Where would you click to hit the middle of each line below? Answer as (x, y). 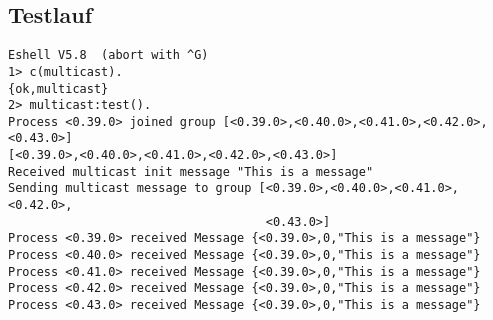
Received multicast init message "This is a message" (191, 171)
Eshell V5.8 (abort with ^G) (108, 55)
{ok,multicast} (58, 88)
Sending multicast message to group (130, 188)
